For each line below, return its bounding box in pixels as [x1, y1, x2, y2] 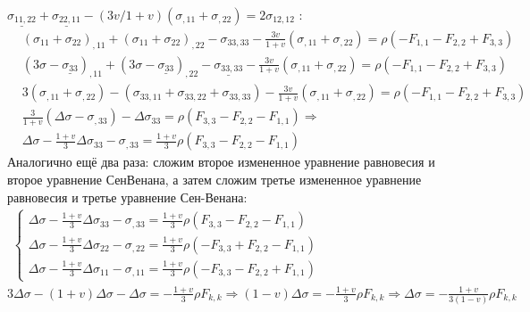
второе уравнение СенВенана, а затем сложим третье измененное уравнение [7, 170, 422, 189]
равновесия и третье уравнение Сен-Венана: [7, 187, 248, 206]
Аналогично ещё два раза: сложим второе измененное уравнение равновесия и [7, 152, 435, 171]
